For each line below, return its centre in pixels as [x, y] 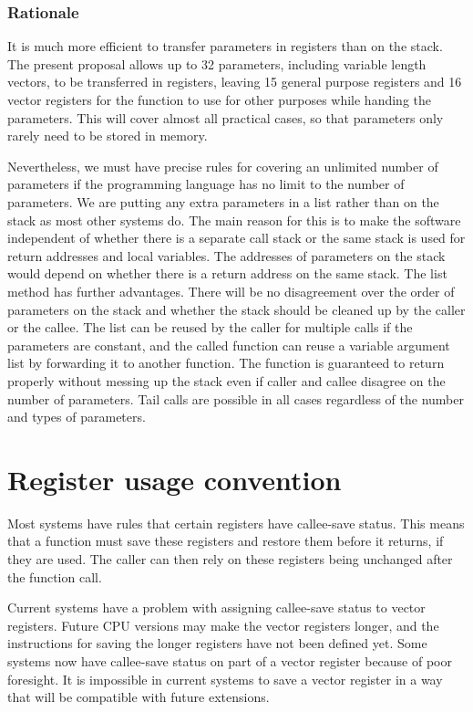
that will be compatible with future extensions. [139, 697]
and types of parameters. [77, 417]
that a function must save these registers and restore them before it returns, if [226, 541]
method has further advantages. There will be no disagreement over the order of [231, 291]
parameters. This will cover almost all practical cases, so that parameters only [226, 117]
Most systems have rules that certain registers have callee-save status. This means [236, 523]
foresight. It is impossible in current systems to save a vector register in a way [225, 679]
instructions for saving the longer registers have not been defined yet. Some [217, 643]
